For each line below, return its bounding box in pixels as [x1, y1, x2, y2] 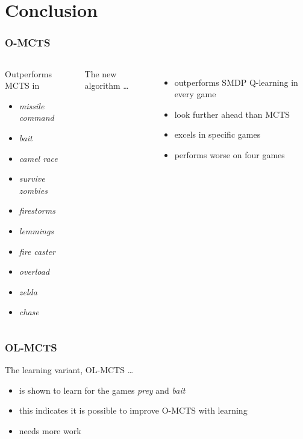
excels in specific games [174, 128, 261, 141]
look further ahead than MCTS [174, 107, 290, 120]
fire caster [19, 245, 55, 257]
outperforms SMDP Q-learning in [174, 75, 298, 88]
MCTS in [5, 79, 40, 92]
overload [19, 265, 50, 278]
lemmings [19, 224, 54, 237]
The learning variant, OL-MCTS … [5, 364, 134, 376]
